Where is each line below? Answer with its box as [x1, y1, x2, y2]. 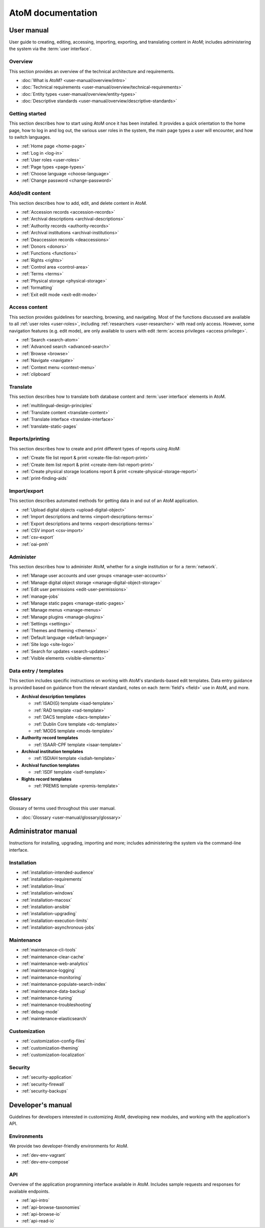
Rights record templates [21, 776, 72, 782]
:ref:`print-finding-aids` [21, 475, 68, 481]
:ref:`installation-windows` [21, 890, 75, 896]
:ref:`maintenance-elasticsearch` [21, 1016, 88, 1022]
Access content [9, 304, 48, 310]
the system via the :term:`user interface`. [9, 46, 92, 52]
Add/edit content [9, 190, 51, 196]
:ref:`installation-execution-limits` [21, 918, 88, 923]
